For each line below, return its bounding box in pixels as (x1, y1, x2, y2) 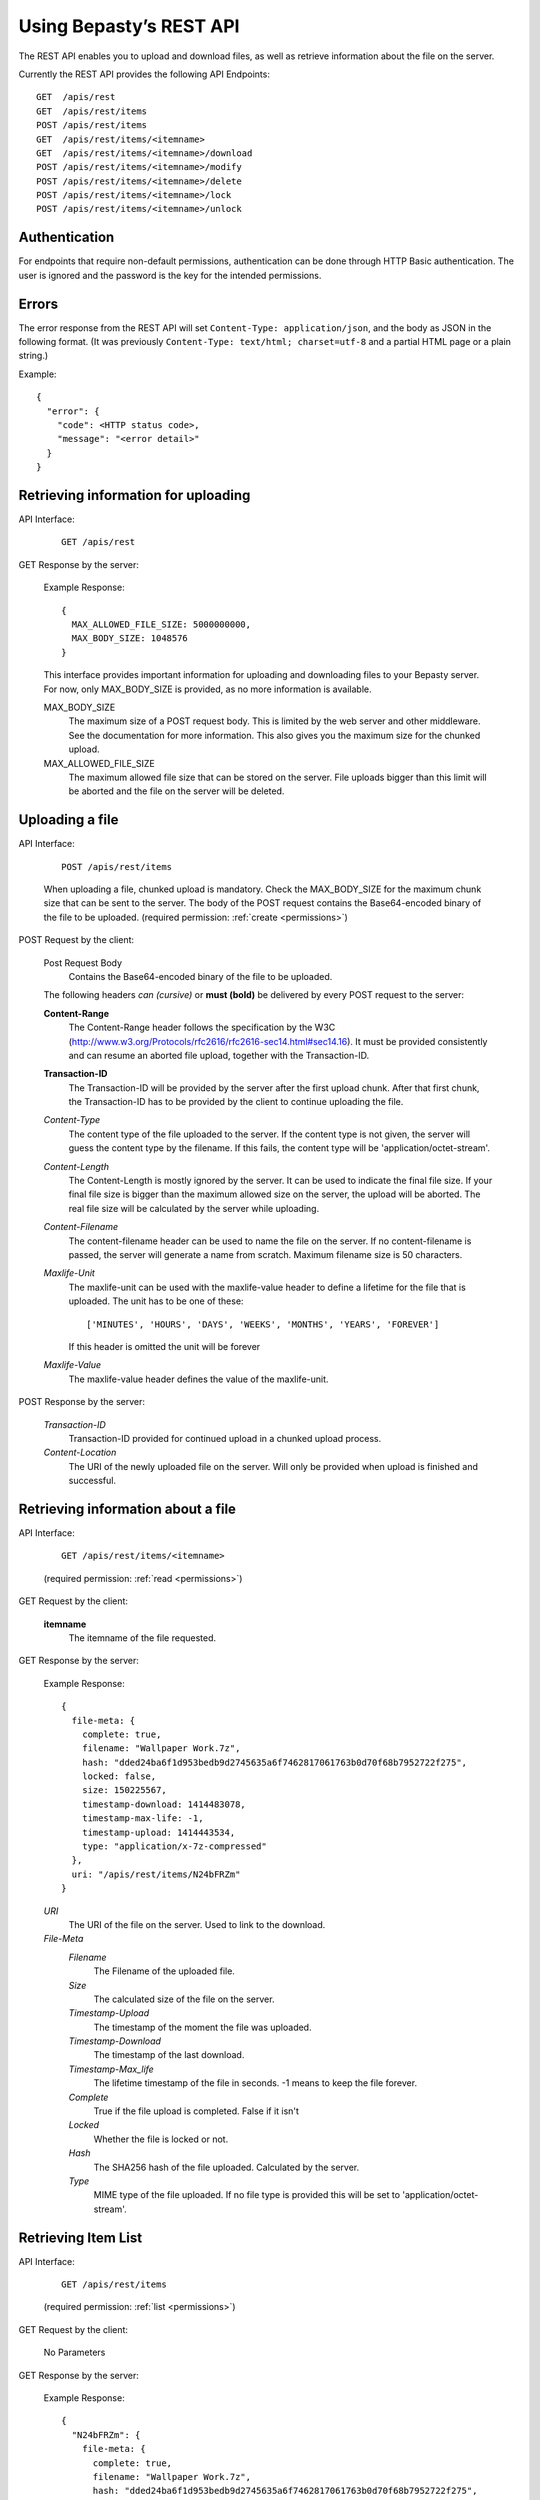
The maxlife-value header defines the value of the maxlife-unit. (68, 1373, 329, 1385)
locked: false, (81, 1771, 157, 1782)
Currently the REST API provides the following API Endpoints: (18, 68, 270, 80)
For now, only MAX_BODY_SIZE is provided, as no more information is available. (43, 683, 372, 695)
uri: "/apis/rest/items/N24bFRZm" (71, 1868, 241, 1880)
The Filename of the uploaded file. (93, 1965, 235, 1977)
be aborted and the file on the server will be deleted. (68, 785, 285, 797)
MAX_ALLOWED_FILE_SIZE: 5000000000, (71, 619, 252, 630)
